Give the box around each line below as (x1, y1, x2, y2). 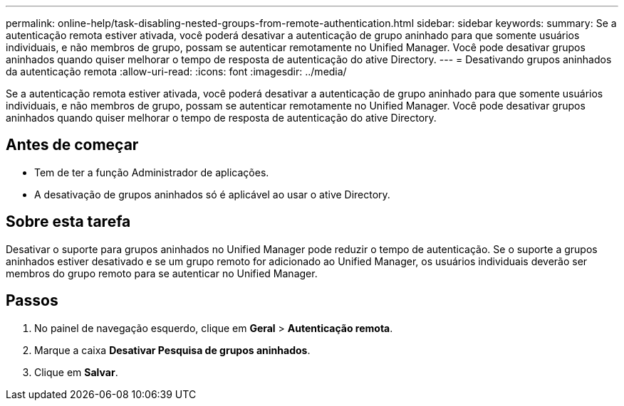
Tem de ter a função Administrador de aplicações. (34, 166, 269, 178)
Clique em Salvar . (34, 365, 118, 378)
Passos (6, 292, 58, 310)
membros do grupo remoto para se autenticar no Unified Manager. (6, 267, 318, 279)
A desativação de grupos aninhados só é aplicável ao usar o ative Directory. (34, 188, 390, 201)
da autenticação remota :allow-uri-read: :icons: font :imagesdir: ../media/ (6, 65, 347, 78)
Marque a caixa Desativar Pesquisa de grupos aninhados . (34, 343, 311, 356)
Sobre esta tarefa (6, 213, 131, 231)
